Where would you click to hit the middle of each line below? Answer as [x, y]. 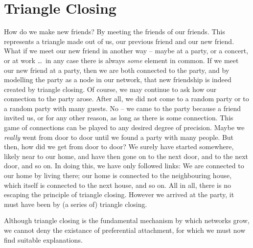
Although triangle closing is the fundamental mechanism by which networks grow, [127, 220]
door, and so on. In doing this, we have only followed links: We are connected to [124, 166]
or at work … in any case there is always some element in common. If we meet [121, 60]
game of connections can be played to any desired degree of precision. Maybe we [124, 127]
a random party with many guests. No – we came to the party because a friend [123, 108]
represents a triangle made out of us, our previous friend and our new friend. [119, 41]
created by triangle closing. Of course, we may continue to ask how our [110, 89]
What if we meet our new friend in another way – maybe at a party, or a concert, [126, 51]
